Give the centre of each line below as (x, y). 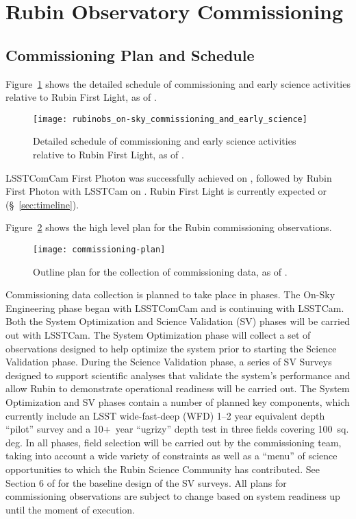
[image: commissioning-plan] (99, 249)
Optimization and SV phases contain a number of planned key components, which (178, 401)
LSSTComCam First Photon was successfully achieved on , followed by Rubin (169, 177)
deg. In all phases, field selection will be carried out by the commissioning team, (174, 442)
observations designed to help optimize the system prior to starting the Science (171, 348)
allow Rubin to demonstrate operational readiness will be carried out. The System (178, 388)
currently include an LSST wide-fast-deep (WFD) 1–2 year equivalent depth (165, 415)
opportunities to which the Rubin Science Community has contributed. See (163, 469)
